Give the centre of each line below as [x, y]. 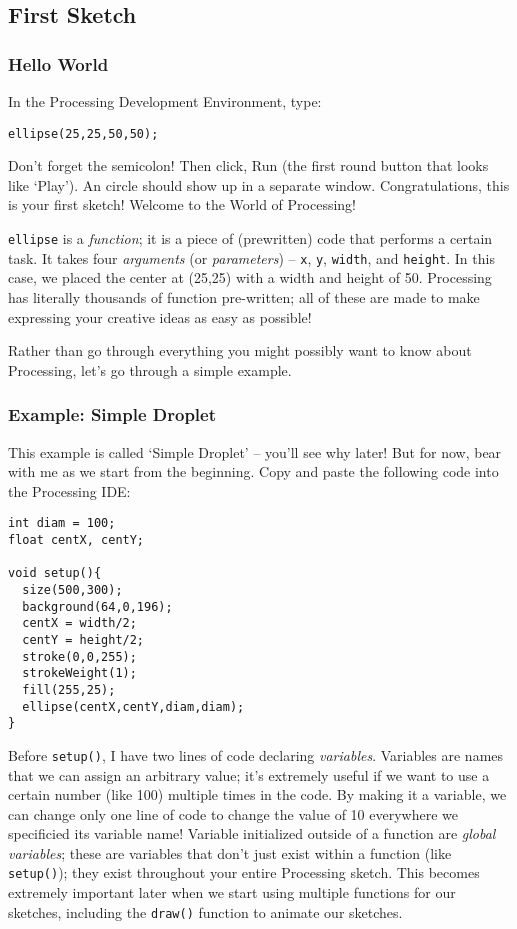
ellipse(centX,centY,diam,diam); [133, 706]
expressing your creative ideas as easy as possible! [160, 316]
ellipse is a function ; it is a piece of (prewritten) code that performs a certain [250, 238]
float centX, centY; [76, 539]
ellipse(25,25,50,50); [83, 133]
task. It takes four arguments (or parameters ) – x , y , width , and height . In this [251, 257]
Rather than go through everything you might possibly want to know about [240, 350]
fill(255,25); [69, 689]
